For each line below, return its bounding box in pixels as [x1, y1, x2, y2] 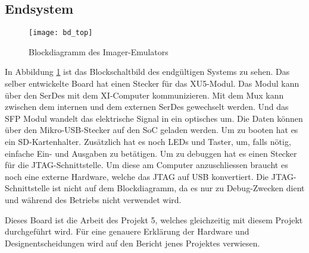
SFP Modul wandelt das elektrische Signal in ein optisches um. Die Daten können [5, 112, 303, 124]
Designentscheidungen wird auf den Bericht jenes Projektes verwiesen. [5, 236, 260, 249]
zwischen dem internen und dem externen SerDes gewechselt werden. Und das [5, 100, 289, 113]
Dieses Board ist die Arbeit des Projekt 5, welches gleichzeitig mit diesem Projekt [5, 213, 303, 226]
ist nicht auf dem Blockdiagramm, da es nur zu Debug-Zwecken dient [52, 182, 305, 194]
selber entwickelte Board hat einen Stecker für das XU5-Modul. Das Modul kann [5, 77, 299, 90]
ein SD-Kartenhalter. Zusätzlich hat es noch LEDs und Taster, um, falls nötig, [5, 135, 291, 148]
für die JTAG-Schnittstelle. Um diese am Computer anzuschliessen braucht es [5, 159, 288, 171]
